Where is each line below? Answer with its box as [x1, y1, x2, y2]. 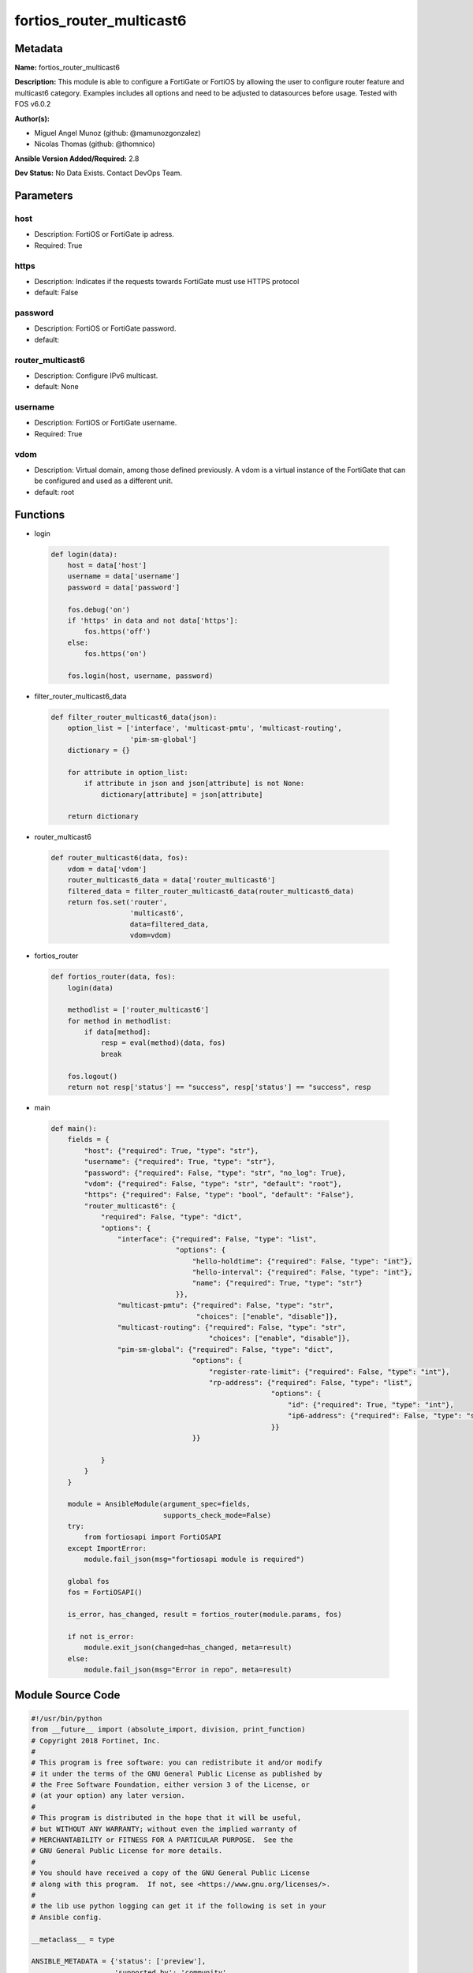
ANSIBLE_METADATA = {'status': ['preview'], [31, 1957, 207, 1966]
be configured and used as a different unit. [34, 476, 173, 485]
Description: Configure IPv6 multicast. [34, 371, 158, 380]
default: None [34, 382, 79, 391]
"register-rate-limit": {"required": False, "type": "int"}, [208, 1367, 450, 1376]
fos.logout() [67, 1072, 118, 1080]
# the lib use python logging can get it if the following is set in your [31, 1902, 327, 1911]
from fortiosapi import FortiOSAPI [84, 1533, 222, 1542]
